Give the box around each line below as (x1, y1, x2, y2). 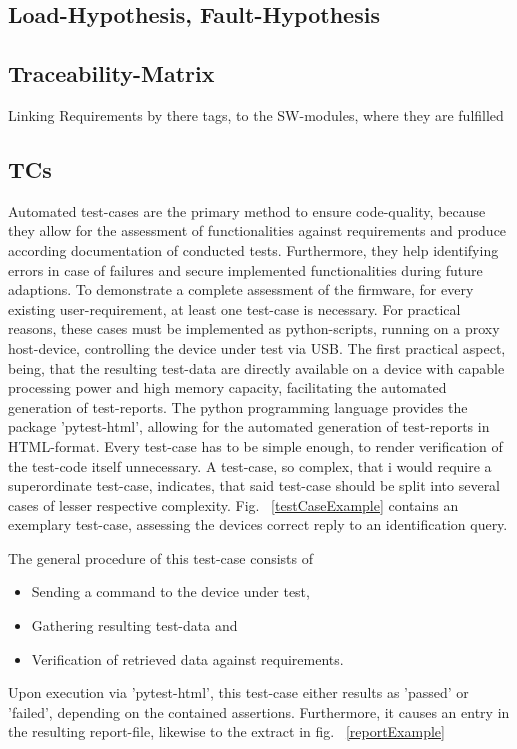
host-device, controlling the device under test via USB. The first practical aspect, (8, 337, 506, 358)
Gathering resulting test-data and (31, 615, 238, 636)
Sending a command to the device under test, (31, 581, 310, 602)
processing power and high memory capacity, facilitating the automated (8, 377, 447, 398)
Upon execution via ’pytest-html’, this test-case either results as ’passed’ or (8, 682, 469, 703)
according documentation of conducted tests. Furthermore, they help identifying (8, 239, 499, 260)
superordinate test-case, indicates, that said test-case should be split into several (8, 475, 501, 496)
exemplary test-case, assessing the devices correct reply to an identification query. (8, 514, 508, 535)
